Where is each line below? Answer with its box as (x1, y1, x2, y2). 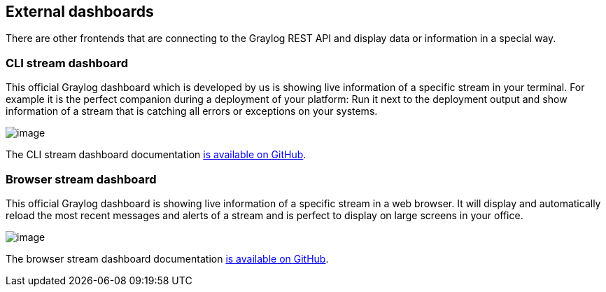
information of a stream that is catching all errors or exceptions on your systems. (6, 105, 378, 118)
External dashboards (6, 3, 154, 20)
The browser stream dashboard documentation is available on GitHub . (6, 252, 329, 265)
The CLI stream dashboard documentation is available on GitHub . (6, 148, 306, 161)
